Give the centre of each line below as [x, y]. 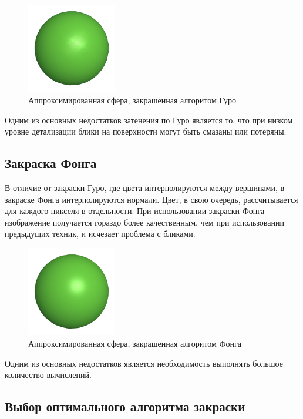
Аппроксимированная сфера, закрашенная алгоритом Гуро [132, 100]
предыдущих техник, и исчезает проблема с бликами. [100, 234]
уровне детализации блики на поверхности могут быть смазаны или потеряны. [146, 131]
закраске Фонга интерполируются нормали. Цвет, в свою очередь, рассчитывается [151, 199]
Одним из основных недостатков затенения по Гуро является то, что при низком [149, 120]
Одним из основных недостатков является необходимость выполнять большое [144, 363]
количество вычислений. [48, 375]
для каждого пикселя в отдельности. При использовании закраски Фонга [135, 211]
